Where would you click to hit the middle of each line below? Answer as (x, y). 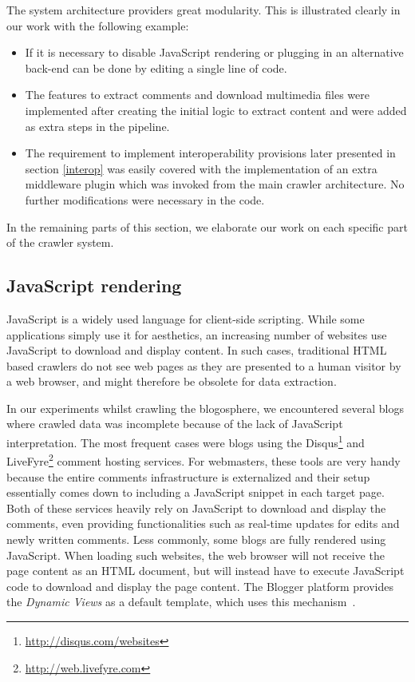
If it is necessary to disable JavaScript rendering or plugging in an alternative (214, 52)
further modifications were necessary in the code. (145, 199)
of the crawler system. (60, 242)
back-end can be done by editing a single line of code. (156, 67)
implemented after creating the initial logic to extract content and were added (216, 110)
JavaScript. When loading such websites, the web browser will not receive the (196, 555)
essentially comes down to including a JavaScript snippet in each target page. (196, 492)
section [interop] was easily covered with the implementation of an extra (201, 168)
